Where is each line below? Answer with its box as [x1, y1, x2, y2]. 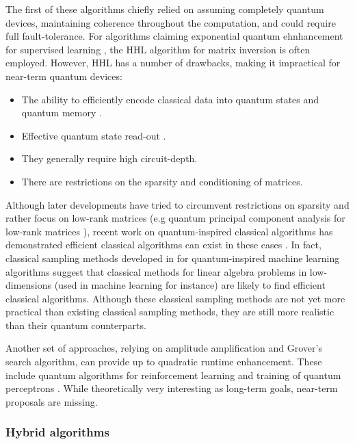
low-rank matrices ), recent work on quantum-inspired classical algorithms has [5, 224, 333, 238]
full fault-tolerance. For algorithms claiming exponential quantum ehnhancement [5, 29, 343, 43]
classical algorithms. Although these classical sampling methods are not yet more [5, 291, 345, 305]
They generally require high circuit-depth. [21, 151, 198, 166]
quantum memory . [21, 105, 102, 120]
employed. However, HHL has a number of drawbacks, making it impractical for [5, 55, 341, 70]
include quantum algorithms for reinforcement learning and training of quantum [5, 367, 341, 382]
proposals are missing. [5, 394, 98, 408]
